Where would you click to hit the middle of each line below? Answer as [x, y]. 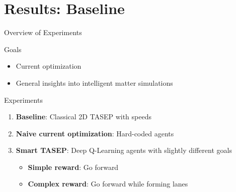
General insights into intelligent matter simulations [94, 82]
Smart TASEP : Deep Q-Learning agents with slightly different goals [124, 150]
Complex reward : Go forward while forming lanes [108, 184]
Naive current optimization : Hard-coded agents [95, 133]
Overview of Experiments [43, 32]
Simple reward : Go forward [73, 167]
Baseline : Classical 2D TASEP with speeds [84, 117]
